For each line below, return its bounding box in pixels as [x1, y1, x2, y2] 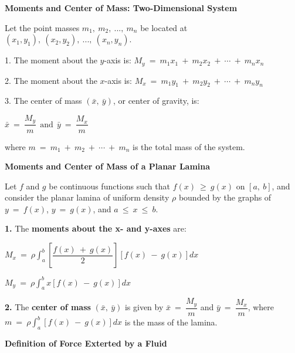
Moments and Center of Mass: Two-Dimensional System [5, 2, 238, 13]
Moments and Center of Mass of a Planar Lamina [5, 160, 211, 172]
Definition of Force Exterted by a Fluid [5, 337, 167, 349]
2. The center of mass [5, 301, 91, 313]
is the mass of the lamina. [124, 315, 218, 328]
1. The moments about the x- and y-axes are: [5, 222, 187, 235]
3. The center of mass [5, 94, 82, 107]
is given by [124, 301, 164, 313]
